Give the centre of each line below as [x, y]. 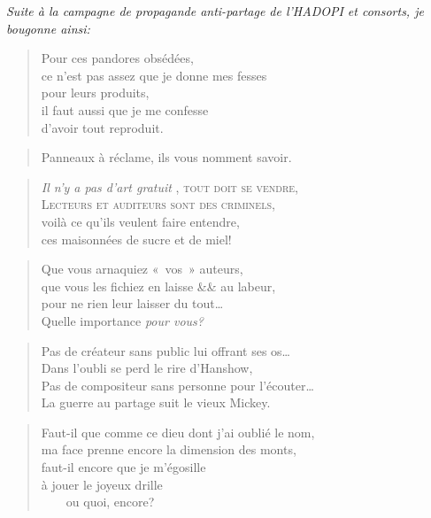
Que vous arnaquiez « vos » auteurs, [142, 269]
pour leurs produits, [95, 93]
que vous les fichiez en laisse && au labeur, [158, 286]
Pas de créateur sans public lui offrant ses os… [165, 350]
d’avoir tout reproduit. [102, 127]
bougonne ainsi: [48, 28]
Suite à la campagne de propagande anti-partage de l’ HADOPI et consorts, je [215, 11]
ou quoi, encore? [110, 502]
